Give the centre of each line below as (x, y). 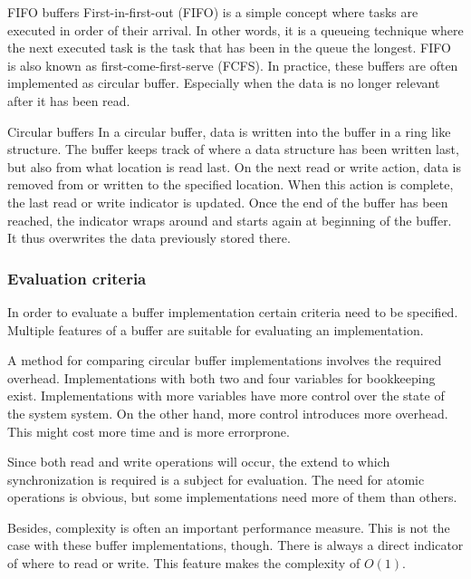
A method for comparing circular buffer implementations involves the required (225, 360)
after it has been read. (69, 100)
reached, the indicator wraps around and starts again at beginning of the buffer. (230, 220)
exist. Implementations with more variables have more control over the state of (226, 396)
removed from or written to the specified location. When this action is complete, (231, 184)
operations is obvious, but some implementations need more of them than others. (232, 497)
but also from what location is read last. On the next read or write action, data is (235, 166)
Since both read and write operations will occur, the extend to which (199, 462)
